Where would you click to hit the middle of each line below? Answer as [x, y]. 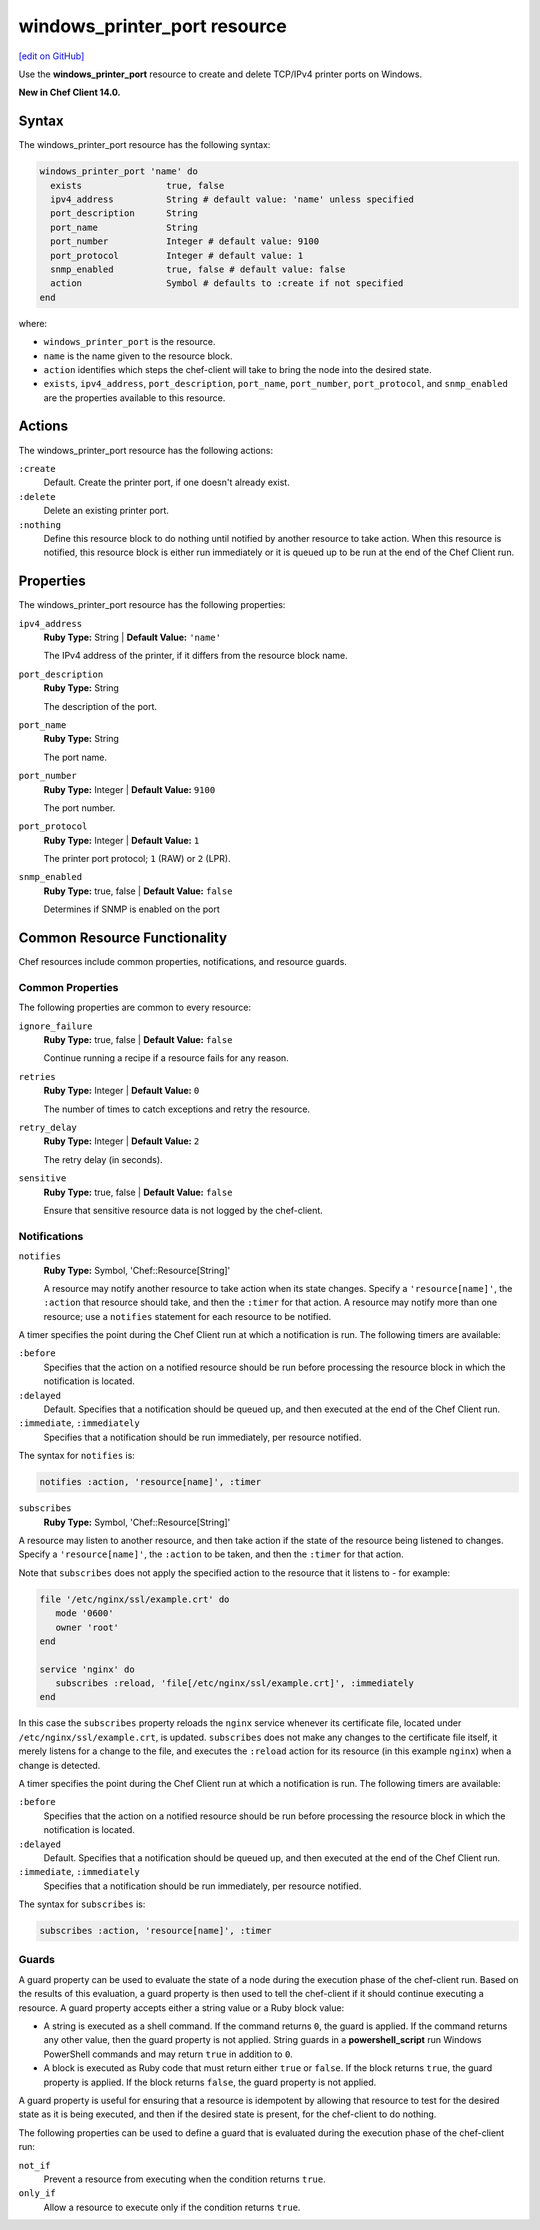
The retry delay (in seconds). [103, 1159]
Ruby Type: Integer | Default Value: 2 [121, 1141]
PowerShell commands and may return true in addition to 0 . [168, 2054]
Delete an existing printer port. [106, 511]
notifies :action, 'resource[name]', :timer [150, 1482]
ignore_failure [56, 1026]
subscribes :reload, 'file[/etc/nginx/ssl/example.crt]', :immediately [235, 1683]
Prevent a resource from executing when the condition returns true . [184, 2179]
